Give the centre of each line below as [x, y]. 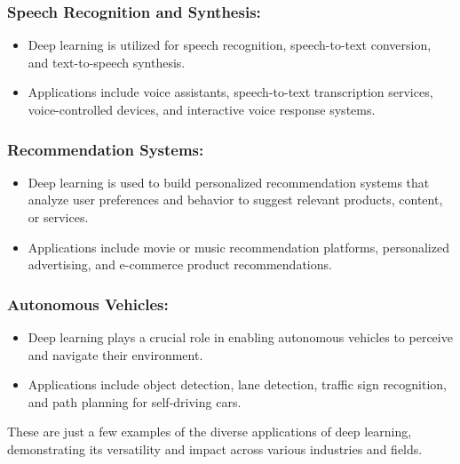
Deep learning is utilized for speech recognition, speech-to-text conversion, [230, 45]
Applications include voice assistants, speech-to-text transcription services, [230, 92]
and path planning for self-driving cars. [135, 401]
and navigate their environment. [115, 354]
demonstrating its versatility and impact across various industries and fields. [215, 448]
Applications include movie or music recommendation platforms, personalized [238, 247]
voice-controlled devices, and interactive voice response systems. [202, 109]
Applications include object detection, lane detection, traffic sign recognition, [237, 384]
